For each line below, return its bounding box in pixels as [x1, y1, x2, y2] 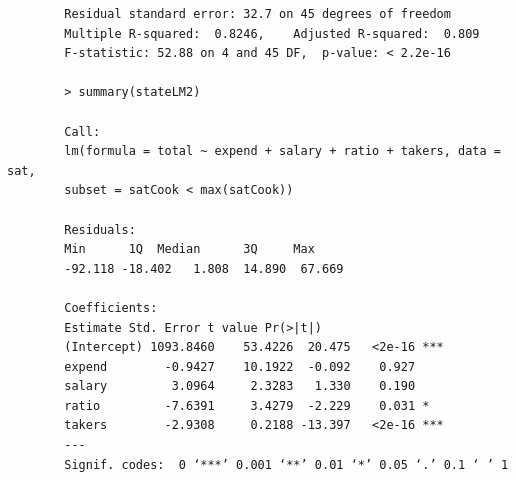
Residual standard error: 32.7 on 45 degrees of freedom [64, 7, 451, 21]
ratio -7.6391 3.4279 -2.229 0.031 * [64, 398, 430, 413]
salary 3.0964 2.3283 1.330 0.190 [64, 379, 416, 394]
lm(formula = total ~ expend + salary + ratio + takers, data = [64, 144, 501, 159]
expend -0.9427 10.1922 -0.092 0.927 [64, 359, 416, 374]
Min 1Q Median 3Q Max [64, 242, 315, 257]
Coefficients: [64, 300, 158, 315]
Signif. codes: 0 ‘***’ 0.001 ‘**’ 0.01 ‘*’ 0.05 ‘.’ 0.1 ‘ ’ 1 [64, 457, 509, 472]
